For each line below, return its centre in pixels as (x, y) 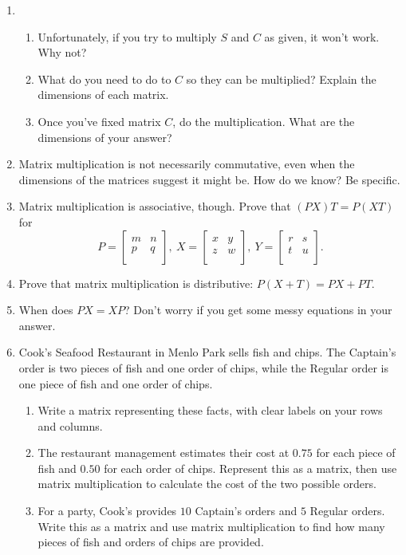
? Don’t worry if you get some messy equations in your (258, 310)
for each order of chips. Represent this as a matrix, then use (250, 468)
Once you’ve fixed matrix (99, 121)
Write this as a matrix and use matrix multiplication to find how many (211, 526)
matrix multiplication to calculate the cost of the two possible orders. (207, 484)
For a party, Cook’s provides (107, 511)
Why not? (62, 52)
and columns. (70, 425)
